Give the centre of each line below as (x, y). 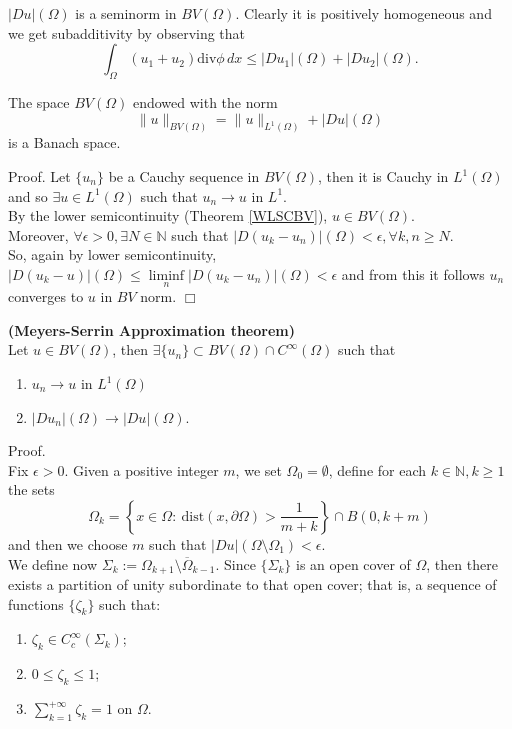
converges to (46, 296)
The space (39, 101)
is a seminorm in (126, 13)
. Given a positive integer (141, 469)
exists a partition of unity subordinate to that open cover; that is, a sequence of (252, 584)
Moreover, (38, 234)
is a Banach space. (64, 142)
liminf (166, 276)
